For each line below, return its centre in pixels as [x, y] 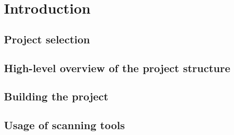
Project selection [47, 39]
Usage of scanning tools [65, 125]
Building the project [56, 96]
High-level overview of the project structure [117, 67]
